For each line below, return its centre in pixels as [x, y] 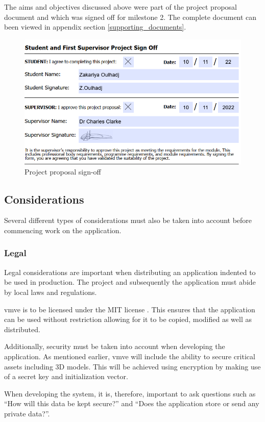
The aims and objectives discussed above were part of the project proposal [121, 7]
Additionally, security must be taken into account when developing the [115, 346]
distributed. [22, 329]
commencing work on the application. [63, 230]
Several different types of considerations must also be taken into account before [128, 220]
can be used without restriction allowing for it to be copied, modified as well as [128, 319]
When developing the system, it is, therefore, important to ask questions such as [130, 393]
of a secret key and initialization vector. [66, 376]
